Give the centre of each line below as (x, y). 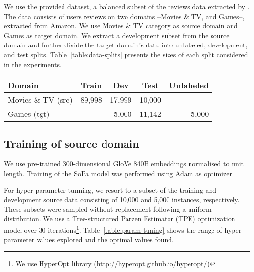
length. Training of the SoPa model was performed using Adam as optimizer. (119, 173)
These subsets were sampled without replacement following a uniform (108, 209)
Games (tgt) (29, 114)
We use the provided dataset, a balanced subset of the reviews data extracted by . (127, 6)
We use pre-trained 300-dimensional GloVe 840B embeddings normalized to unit (124, 164)
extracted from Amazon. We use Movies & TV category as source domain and (121, 26)
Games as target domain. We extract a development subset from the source (117, 35)
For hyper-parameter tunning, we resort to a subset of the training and (110, 190)
